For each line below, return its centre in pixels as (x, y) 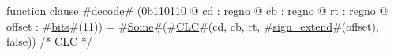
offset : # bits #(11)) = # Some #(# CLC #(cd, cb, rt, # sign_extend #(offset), (193, 26)
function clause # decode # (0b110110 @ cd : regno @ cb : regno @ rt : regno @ (197, 10)
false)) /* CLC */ (49, 41)
